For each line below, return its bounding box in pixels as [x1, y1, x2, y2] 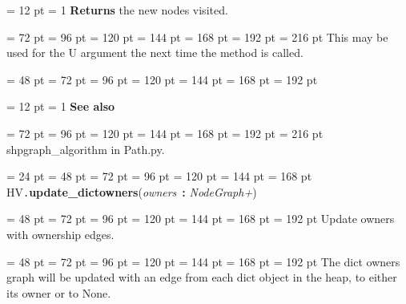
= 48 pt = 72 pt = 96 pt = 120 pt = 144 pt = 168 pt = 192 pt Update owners [6, 210, 395, 227]
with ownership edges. [6, 226, 115, 242]
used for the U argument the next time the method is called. [6, 44, 303, 61]
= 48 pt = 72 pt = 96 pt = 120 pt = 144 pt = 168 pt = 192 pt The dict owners [6, 253, 400, 270]
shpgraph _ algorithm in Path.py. [6, 140, 165, 157]
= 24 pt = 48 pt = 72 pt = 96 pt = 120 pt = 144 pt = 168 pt [6, 168, 312, 184]
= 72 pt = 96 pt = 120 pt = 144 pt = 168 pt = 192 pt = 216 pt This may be [6, 28, 388, 45]
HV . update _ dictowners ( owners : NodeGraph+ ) [6, 183, 257, 200]
